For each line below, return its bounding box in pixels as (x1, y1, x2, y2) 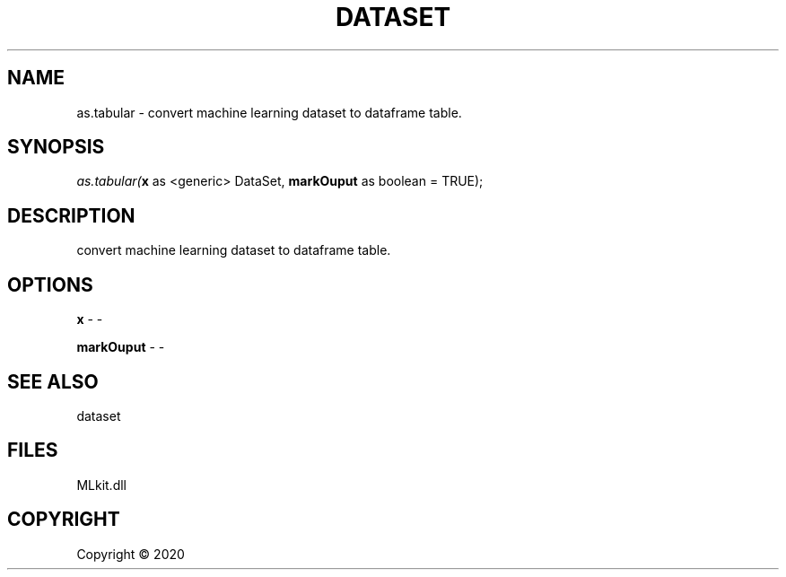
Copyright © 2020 (76, 546, 185, 562)
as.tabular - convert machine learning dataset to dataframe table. (76, 104, 462, 120)
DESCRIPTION (7, 204, 135, 227)
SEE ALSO (7, 370, 99, 393)
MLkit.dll (76, 476, 127, 493)
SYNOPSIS (7, 136, 105, 159)
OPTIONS (7, 273, 93, 296)
